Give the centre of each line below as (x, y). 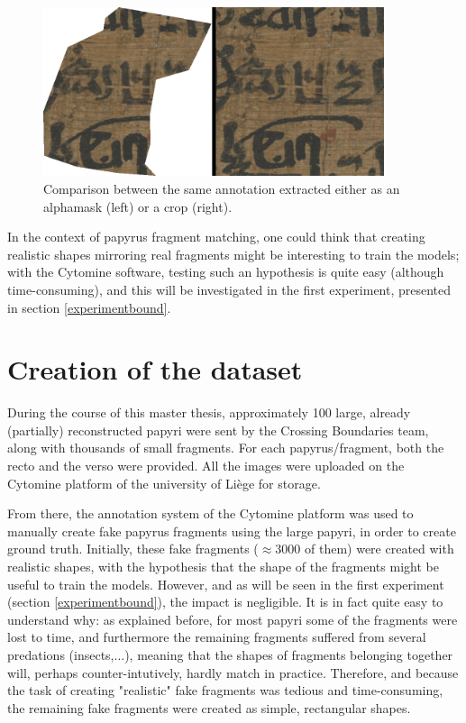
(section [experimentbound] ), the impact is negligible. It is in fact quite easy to (225, 602)
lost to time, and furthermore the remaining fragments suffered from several (217, 637)
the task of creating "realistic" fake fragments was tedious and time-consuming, (225, 690)
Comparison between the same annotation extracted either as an (222, 188)
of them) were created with (379, 549)
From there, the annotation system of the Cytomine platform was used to (210, 513)
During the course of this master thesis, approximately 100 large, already (209, 412)
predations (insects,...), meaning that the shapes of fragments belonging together (230, 654)
